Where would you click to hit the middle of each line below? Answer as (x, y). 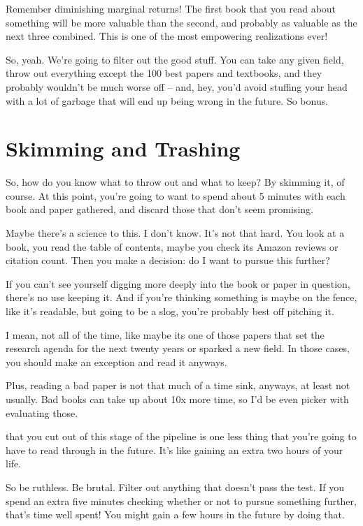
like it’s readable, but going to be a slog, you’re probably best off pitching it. (170, 311)
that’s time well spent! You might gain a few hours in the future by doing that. (175, 514)
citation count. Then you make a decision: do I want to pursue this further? (168, 260)
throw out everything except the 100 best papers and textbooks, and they (164, 73)
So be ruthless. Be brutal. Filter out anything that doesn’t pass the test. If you (175, 487)
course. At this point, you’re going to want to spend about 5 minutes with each (176, 195)
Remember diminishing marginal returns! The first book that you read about (171, 8)
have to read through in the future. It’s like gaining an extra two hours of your (175, 450)
